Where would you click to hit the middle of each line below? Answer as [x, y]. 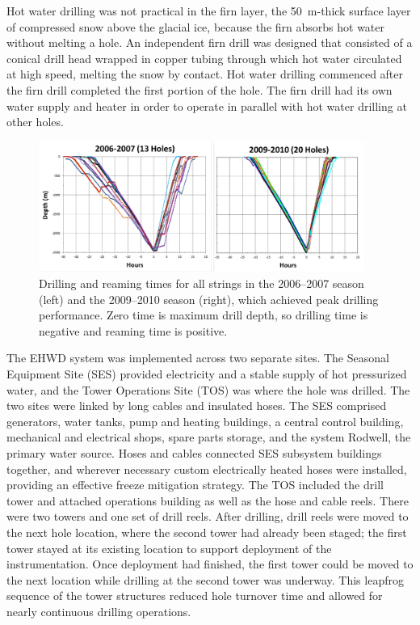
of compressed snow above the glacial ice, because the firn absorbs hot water [196, 26]
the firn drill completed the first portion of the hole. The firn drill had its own [199, 89]
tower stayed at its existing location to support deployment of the [169, 548]
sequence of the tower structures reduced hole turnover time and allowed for [195, 595]
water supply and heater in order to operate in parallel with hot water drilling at [207, 106]
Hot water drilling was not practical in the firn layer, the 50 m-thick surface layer [209, 11]
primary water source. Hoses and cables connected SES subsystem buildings [194, 452]
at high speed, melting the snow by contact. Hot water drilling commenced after [205, 74]
